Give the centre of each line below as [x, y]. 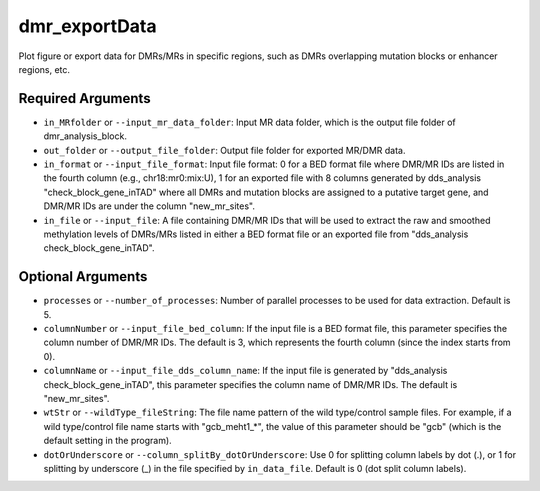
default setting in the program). [107, 441]
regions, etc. [44, 69]
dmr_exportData [87, 26]
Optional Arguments [83, 276]
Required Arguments [84, 98]
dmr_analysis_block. [85, 136]
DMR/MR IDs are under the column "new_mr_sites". [149, 206]
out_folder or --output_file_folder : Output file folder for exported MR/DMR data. [224, 150]
